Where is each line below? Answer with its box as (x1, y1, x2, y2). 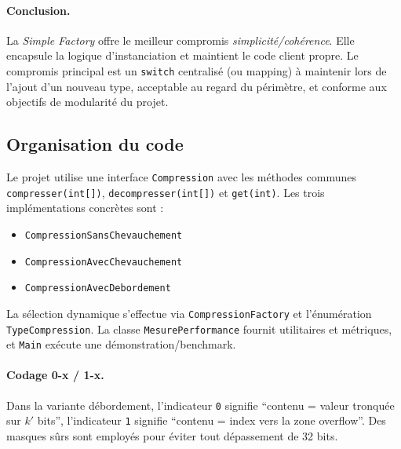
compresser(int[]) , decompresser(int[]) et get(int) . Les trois (6, 184, 325, 200)
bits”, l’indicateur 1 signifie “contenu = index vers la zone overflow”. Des (37, 412, 386, 429)
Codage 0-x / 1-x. (6, 367, 104, 383)
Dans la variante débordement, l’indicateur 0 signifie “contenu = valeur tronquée (6, 396, 395, 413)
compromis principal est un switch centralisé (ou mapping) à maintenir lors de (6, 62, 387, 78)
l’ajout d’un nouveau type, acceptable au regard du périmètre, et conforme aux (6, 78, 387, 94)
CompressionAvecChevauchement (24, 256, 183, 268)
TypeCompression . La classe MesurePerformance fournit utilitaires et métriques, (6, 320, 392, 337)
